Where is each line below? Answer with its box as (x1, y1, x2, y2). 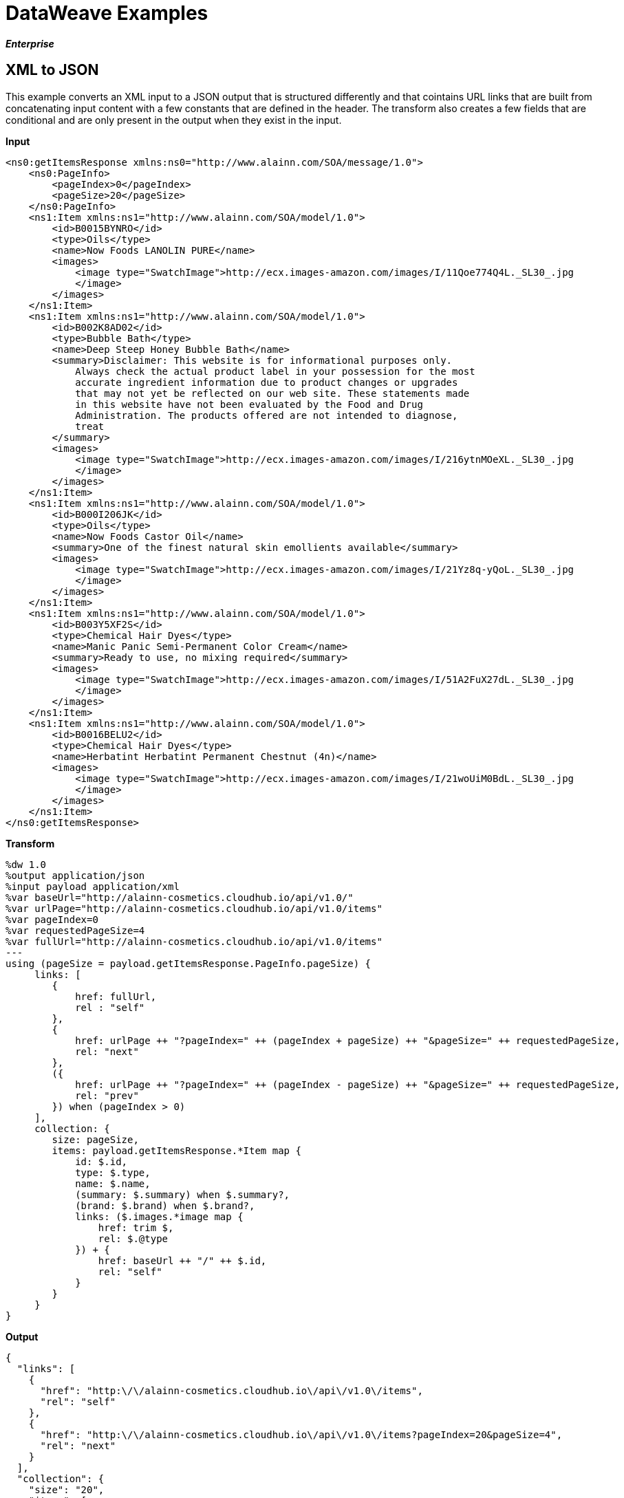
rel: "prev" (75, 1089, 139, 1101)
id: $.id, (75, 1155, 128, 1167)
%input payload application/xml (6, 880, 180, 892)
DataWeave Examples (6, 1, 208, 25)
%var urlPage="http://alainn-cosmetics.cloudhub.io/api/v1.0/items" (6, 902, 383, 914)
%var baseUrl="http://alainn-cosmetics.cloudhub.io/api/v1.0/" (6, 891, 354, 903)
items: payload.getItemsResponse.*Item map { (52, 1144, 301, 1156)
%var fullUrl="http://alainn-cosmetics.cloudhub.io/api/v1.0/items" (6, 935, 383, 947)
